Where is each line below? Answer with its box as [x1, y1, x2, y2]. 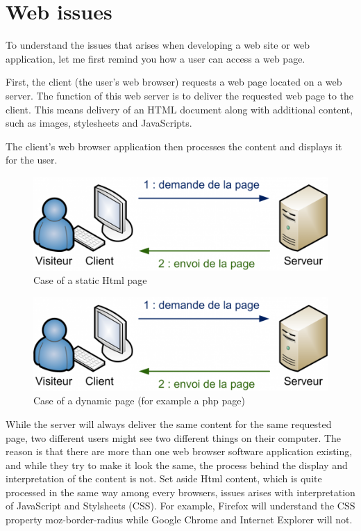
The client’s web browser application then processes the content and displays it [6, 138, 342, 153]
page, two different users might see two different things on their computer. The [6, 430, 342, 445]
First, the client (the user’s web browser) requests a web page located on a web [6, 74, 342, 89]
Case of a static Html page [33, 273, 147, 287]
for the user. [6, 152, 58, 167]
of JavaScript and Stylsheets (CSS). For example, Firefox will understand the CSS [6, 498, 355, 513]
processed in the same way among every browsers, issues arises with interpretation [6, 484, 355, 499]
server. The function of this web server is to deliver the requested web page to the [6, 88, 354, 102]
